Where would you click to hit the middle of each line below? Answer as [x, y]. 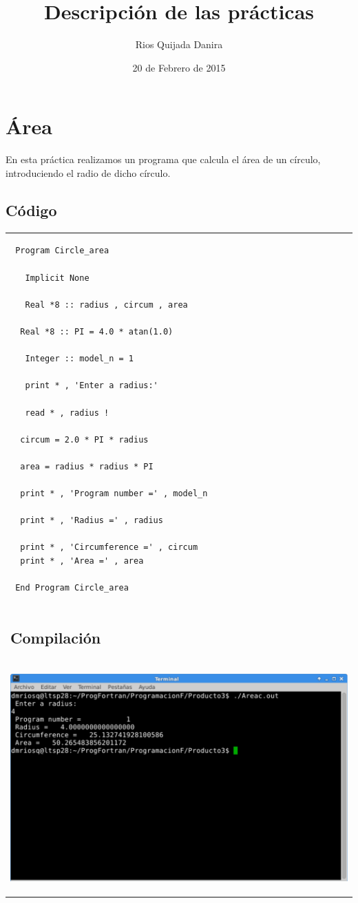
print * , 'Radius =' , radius [92, 521]
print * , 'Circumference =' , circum [109, 548]
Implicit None [57, 278]
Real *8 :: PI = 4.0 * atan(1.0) [97, 331]
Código [31, 210]
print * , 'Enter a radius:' [92, 386]
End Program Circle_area [72, 588]
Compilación [56, 638]
